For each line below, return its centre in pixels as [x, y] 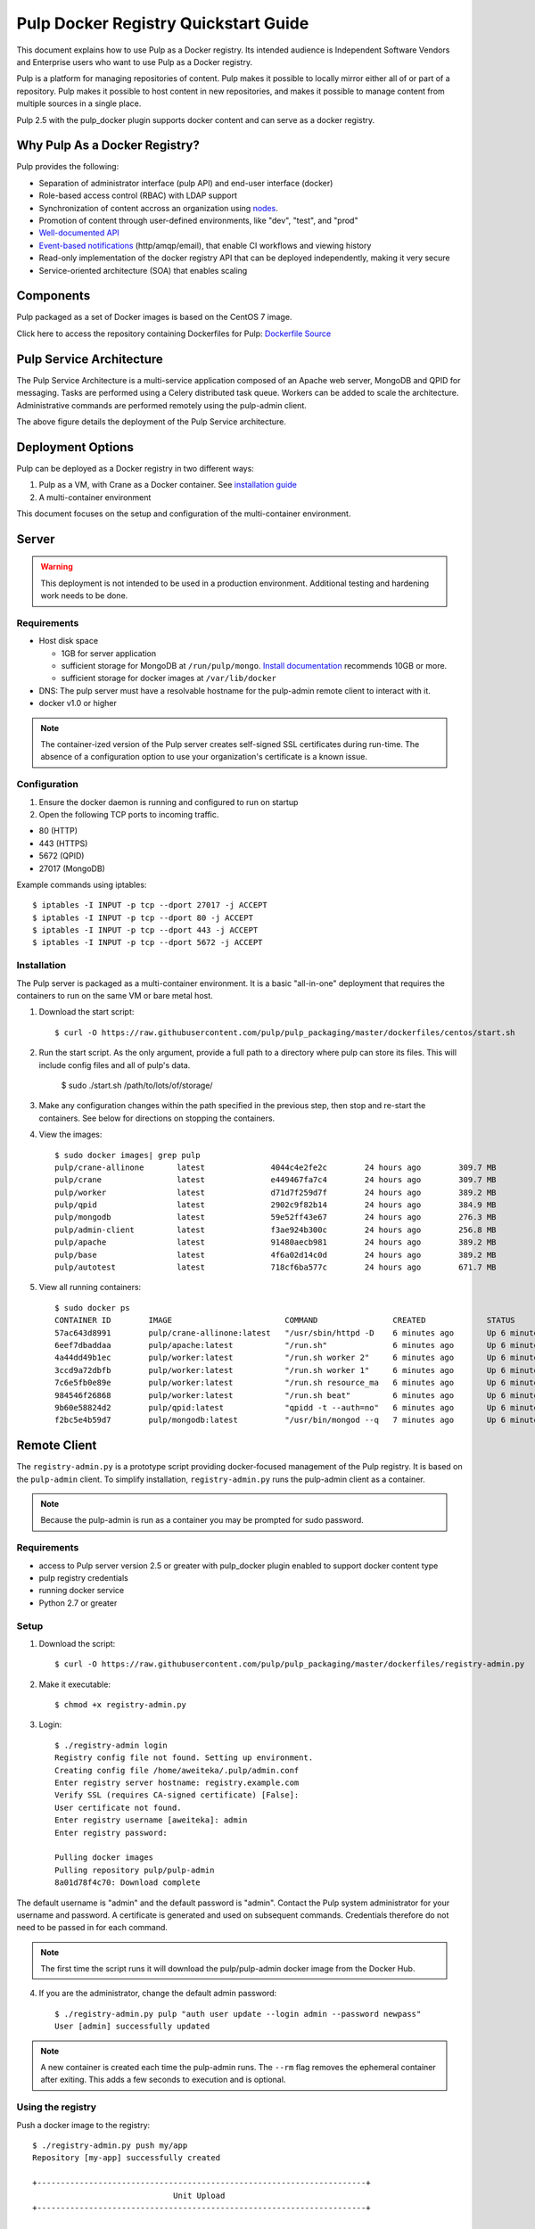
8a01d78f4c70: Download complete [128, 1883]
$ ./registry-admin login [111, 1745]
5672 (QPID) [62, 856]
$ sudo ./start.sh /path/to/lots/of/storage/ [137, 1085]
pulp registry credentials [84, 1577]
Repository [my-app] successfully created [127, 2158]
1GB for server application [109, 653]
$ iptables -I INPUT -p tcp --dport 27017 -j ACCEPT [150, 905]
